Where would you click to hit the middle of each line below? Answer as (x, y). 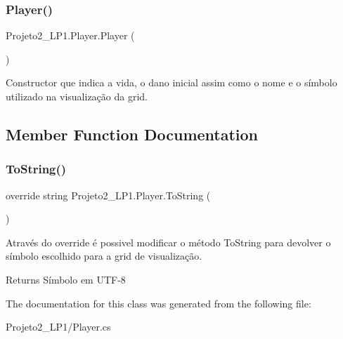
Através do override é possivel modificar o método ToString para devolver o (168, 242)
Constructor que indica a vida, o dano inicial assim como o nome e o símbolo (171, 82)
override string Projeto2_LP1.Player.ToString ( (108, 195)
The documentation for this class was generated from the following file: (158, 303)
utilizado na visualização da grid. (77, 96)
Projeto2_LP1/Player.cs (58, 327)
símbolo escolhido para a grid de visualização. (104, 256)
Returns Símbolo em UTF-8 (66, 279)
